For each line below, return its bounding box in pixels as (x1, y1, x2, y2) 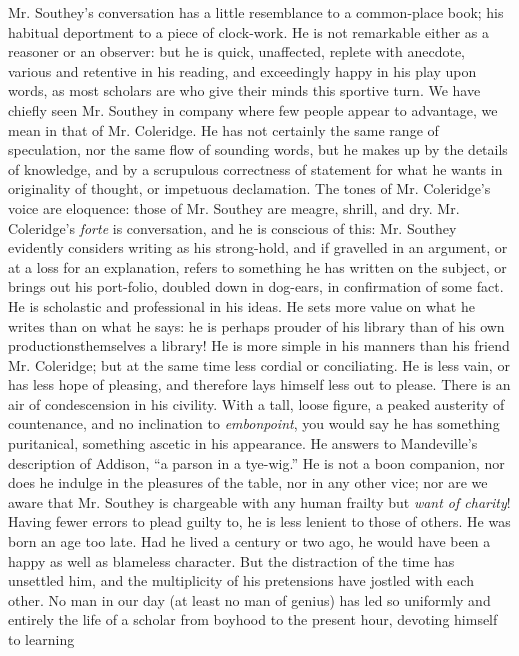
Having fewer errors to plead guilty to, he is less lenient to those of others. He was (8, 511, 511, 532)
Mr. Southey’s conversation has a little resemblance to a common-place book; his (8, 2, 504, 22)
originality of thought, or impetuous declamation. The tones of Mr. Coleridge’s (8, 178, 491, 199)
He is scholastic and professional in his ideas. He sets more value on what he (8, 295, 475, 316)
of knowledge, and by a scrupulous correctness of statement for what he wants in (8, 158, 503, 179)
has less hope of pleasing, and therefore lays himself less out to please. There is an (8, 374, 511, 395)
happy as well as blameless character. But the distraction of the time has (8, 550, 455, 571)
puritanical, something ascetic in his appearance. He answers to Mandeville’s (8, 433, 478, 454)
